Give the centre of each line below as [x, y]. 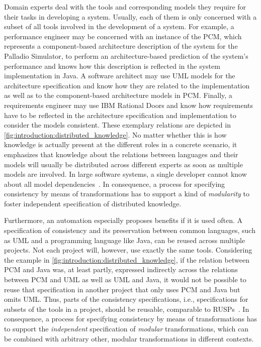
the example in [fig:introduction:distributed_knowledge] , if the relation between [127, 259]
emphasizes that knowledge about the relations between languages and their [121, 154]
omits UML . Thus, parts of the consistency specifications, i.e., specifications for [126, 299]
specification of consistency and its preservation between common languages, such [130, 230]
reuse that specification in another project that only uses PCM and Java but [122, 289]
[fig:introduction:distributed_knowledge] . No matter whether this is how [115, 134]
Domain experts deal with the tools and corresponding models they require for [125, 7]
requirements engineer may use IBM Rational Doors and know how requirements [128, 105]
